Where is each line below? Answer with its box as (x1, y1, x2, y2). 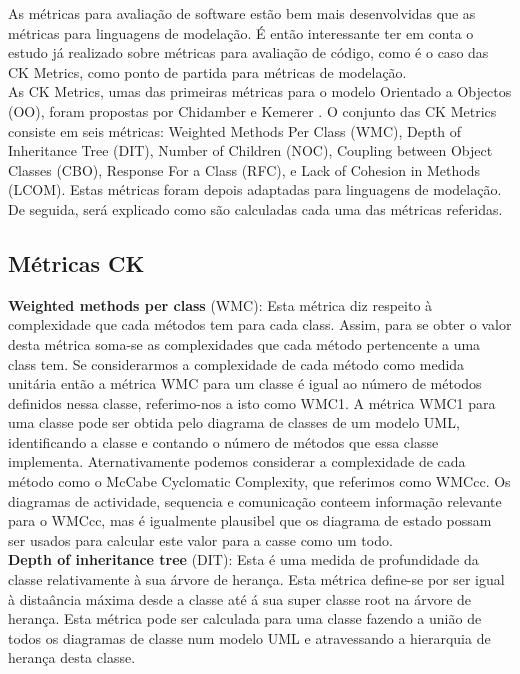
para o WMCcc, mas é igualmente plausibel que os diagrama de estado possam (8, 510, 492, 531)
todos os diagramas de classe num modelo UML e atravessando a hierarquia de (8, 627, 491, 648)
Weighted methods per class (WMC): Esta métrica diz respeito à (8, 294, 433, 315)
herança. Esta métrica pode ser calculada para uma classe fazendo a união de (8, 608, 482, 629)
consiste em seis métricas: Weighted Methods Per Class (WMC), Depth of (8, 120, 461, 141)
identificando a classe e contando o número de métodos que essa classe (8, 431, 439, 452)
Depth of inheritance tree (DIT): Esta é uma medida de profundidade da (8, 549, 479, 570)
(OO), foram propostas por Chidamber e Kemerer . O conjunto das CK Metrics (8, 100, 497, 121)
